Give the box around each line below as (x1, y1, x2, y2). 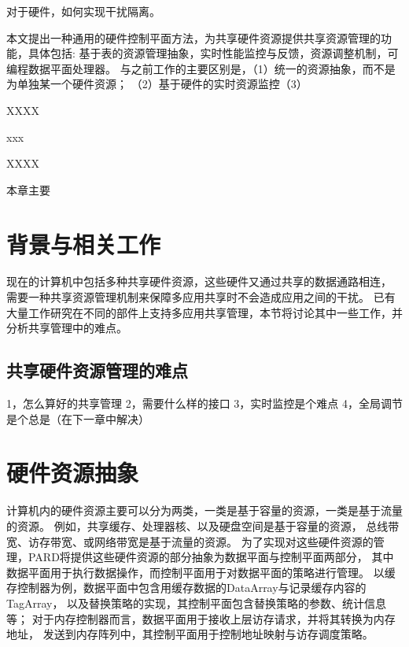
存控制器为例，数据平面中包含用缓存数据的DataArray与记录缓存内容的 (6, 579, 367, 596)
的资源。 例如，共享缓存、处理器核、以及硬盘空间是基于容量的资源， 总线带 (6, 517, 400, 534)
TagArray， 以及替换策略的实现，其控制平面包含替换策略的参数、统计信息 (6, 594, 387, 611)
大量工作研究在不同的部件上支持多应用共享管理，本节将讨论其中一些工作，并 (6, 304, 403, 320)
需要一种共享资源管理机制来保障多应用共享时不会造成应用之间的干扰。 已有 (6, 289, 396, 305)
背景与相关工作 (6, 227, 161, 260)
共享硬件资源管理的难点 (6, 358, 188, 383)
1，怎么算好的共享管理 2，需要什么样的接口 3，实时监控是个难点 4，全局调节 (6, 395, 403, 412)
